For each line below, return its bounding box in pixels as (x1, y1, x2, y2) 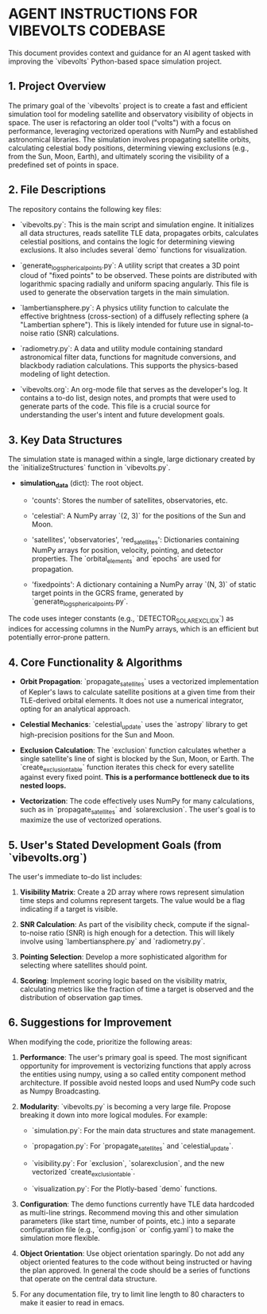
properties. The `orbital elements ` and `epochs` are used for (31, 553, 221, 565)
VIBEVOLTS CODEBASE (8, 22, 166, 40)
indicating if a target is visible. (19, 904, 118, 913)
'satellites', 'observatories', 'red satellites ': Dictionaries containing (31, 534, 240, 546)
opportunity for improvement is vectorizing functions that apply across (19, 1061, 252, 1070)
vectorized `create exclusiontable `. (31, 1167, 136, 1179)
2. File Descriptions (8, 183, 106, 197)
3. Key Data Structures (8, 433, 123, 447)
